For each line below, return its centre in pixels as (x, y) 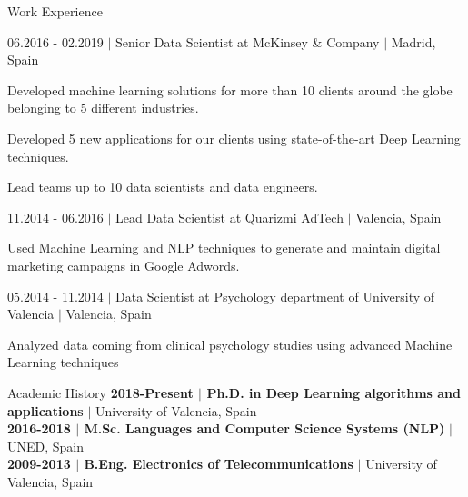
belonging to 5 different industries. (103, 108)
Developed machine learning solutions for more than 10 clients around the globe (230, 89)
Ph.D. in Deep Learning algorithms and (334, 392)
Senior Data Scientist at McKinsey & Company (248, 41)
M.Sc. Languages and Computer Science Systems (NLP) (264, 428)
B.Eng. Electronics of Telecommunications (219, 464)
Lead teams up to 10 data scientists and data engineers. (163, 187)
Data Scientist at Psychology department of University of (275, 296)
